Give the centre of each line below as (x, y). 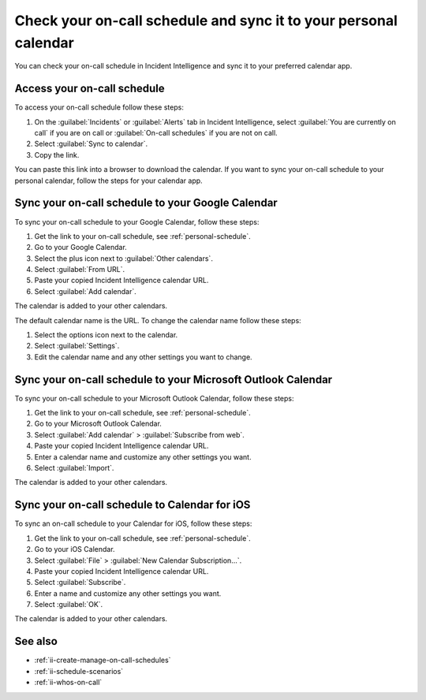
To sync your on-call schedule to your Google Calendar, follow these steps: (137, 222)
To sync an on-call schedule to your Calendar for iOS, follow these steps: (133, 523)
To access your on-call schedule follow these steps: (99, 107)
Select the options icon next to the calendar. (106, 335)
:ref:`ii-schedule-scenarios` (79, 671)
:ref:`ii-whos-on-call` (68, 683)
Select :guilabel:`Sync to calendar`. (91, 144)
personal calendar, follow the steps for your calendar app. (108, 181)
